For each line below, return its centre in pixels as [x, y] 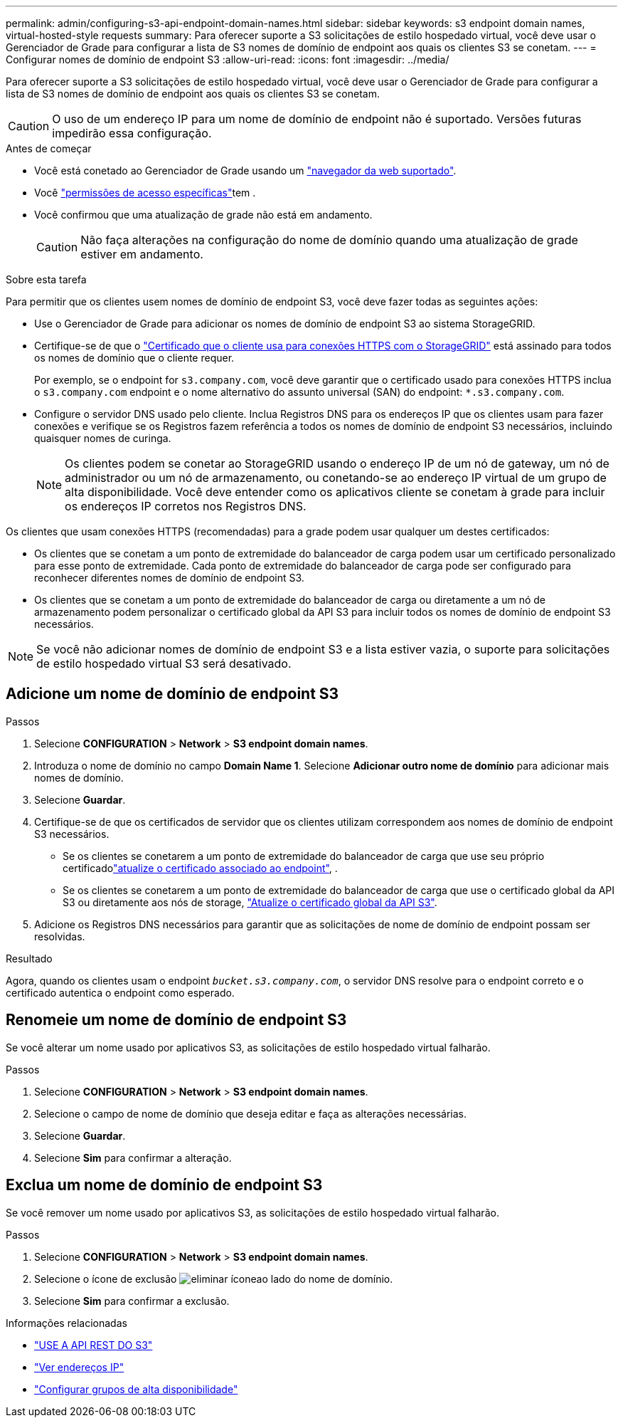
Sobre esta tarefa [46, 279]
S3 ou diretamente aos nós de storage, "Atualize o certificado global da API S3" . [250, 902]
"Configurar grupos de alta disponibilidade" [136, 1389]
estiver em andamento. [142, 254]
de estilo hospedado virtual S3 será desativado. [164, 663]
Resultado [29, 958]
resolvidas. [60, 936]
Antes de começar [49, 148]
